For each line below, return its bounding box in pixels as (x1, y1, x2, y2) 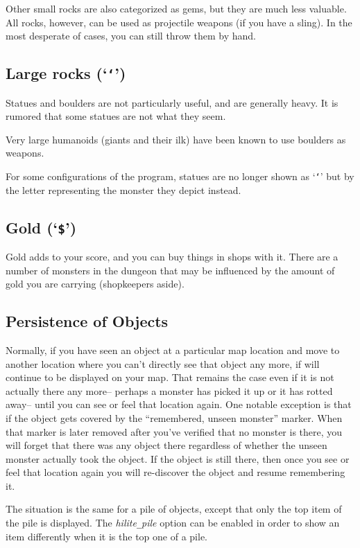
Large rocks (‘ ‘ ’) (6, 62, 126, 84)
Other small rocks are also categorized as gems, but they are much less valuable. (6, 1, 347, 15)
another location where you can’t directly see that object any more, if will (6, 356, 320, 371)
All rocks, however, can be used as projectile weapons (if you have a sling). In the (6, 15, 352, 29)
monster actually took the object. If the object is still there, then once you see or (6, 451, 350, 466)
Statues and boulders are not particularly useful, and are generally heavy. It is (6, 95, 338, 109)
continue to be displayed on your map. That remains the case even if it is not (6, 370, 334, 385)
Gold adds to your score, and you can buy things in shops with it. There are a (6, 249, 338, 263)
